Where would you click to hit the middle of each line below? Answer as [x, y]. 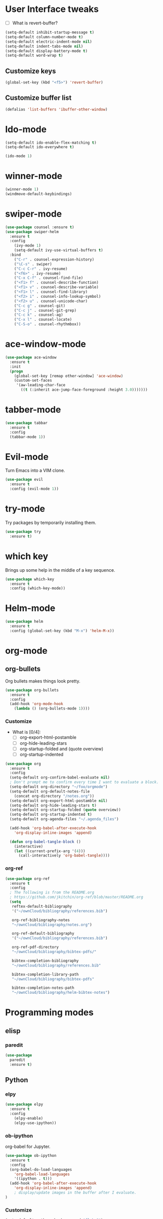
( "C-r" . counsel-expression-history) [54, 260]
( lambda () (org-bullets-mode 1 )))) [52, 709]
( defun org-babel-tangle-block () [45, 842]
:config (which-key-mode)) [38, 588]
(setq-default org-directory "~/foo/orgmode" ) [59, 787]
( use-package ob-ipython [31, 1156]
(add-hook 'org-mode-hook [37, 704]
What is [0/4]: [27, 732]
